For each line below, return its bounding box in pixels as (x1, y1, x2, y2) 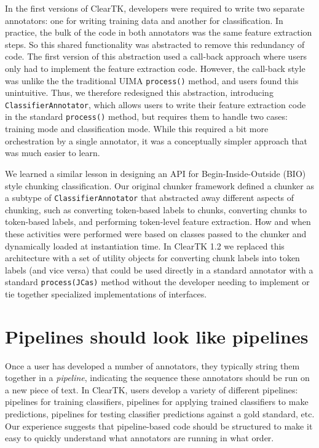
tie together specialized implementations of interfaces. (5, 287, 207, 300)
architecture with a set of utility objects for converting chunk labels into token (5, 251, 300, 264)
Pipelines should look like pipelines (5, 323, 309, 348)
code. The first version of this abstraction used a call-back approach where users (5, 50, 307, 63)
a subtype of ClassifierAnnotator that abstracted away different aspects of (5, 191, 294, 204)
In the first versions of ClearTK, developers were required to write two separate (5, 2, 305, 14)
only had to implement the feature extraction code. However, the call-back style (5, 61, 305, 74)
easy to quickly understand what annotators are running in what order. (5, 431, 274, 444)
